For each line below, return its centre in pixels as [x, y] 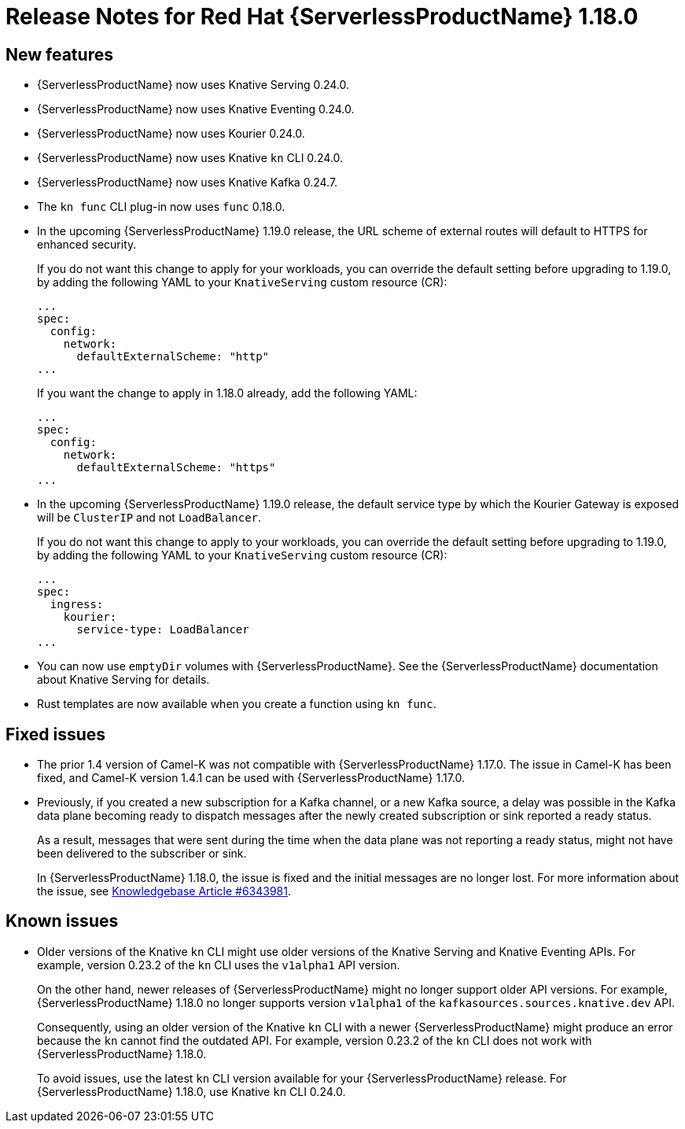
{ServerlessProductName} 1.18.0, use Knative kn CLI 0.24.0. [192, 1091]
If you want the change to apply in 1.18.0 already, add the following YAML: [227, 393]
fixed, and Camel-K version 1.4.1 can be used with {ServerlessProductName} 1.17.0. [251, 778]
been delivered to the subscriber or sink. [142, 854]
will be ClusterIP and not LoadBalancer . [149, 518]
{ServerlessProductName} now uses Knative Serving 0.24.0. [193, 85]
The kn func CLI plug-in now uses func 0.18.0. [161, 207]
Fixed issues [56, 734]
